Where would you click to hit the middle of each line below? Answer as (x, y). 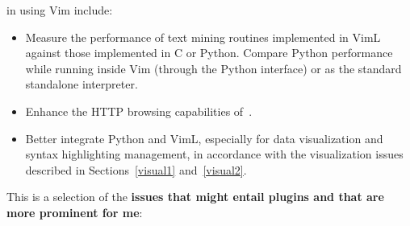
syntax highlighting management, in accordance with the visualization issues (214, 154)
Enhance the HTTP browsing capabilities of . (139, 111)
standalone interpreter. (82, 84)
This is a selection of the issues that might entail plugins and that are (195, 197)
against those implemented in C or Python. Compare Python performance (209, 53)
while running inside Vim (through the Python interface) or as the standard (213, 68)
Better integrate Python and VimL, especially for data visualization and (204, 138)
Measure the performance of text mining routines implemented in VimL (203, 37)
